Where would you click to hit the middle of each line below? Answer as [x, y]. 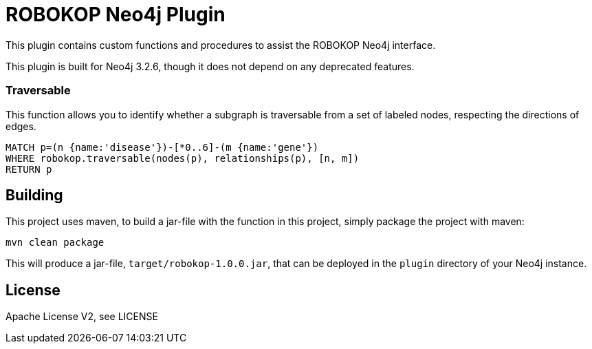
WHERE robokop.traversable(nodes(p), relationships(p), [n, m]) [183, 158]
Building [34, 195]
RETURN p [29, 169]
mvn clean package [55, 243]
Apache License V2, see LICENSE [82, 317]
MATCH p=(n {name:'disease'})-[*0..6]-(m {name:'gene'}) [162, 147]
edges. [21, 126]
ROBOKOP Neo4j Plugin [116, 14]
